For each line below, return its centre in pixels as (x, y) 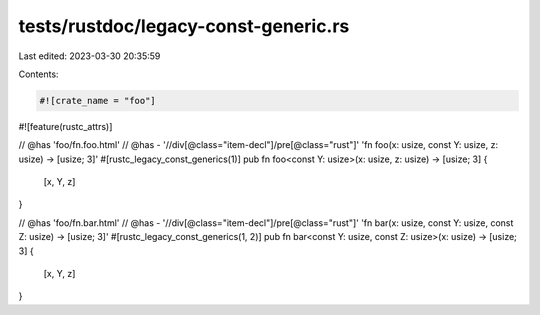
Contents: (38, 74)
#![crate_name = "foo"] (98, 100)
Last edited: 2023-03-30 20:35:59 (89, 56)
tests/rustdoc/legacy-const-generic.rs (184, 26)
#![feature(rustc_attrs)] (65, 126)
